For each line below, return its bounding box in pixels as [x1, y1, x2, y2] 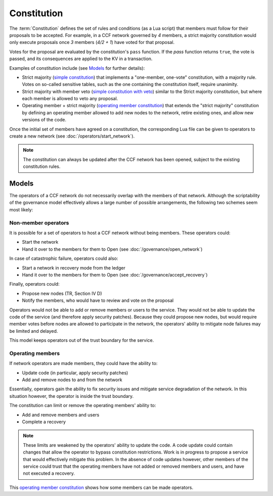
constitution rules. [23, 163, 61, 169]
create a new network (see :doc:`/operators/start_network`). [9, 133, 135, 139]
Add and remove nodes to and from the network [22, 377, 122, 383]
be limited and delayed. [9, 328, 58, 334]
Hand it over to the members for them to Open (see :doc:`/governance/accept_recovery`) [22, 272, 208, 278]
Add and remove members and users [22, 412, 100, 418]
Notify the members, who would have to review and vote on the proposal [22, 297, 174, 303]
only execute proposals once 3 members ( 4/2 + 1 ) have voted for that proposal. [9, 39, 175, 46]
